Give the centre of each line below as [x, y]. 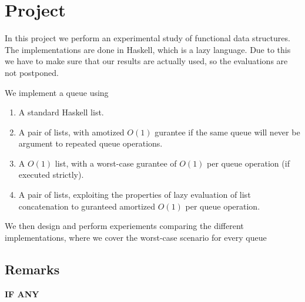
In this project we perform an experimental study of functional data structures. [148, 38]
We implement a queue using [57, 92]
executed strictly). [51, 175]
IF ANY [22, 293]
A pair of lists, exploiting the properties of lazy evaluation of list [135, 195]
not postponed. [32, 72]
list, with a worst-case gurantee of [116, 163]
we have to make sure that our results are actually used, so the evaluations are [146, 61]
